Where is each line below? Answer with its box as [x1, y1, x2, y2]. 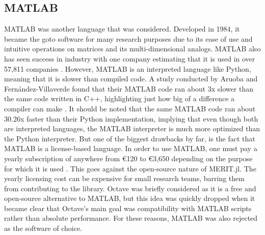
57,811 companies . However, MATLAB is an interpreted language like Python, [4, 63, 251, 74]
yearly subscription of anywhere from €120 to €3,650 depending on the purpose [4, 153, 253, 163]
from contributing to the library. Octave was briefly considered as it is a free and [4, 183, 256, 193]
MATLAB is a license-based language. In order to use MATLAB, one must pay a [4, 143, 257, 154]
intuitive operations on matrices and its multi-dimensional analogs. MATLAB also [4, 43, 261, 54]
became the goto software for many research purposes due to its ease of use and [4, 33, 253, 44]
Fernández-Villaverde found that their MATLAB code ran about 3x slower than [4, 83, 253, 94]
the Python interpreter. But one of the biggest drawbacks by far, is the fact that [4, 133, 255, 143]
